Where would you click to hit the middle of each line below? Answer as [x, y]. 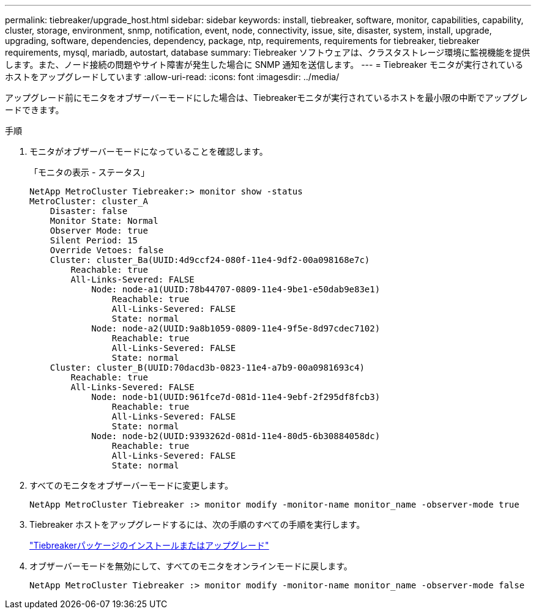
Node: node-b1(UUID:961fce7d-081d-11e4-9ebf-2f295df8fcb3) [236, 397]
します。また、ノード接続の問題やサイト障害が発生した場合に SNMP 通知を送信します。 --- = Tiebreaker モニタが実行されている [264, 65]
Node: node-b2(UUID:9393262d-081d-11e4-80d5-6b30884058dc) [236, 436]
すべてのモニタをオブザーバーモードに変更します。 [131, 485]
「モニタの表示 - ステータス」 [90, 172]
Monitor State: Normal [104, 221]
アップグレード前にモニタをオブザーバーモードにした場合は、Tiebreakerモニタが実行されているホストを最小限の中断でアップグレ [266, 98]
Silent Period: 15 [94, 240]
